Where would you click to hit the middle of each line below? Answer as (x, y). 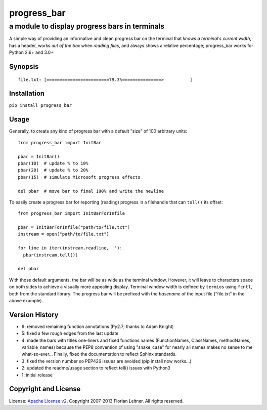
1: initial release (37, 375)
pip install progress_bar (41, 105)
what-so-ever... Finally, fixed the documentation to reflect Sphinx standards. (99, 354)
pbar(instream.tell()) (50, 255)
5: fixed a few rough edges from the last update (70, 333)
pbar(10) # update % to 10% (53, 163)
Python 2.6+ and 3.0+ (31, 52)
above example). (26, 300)
